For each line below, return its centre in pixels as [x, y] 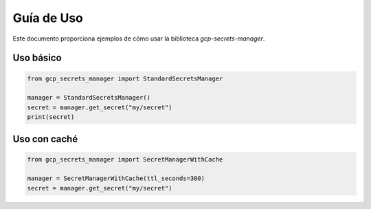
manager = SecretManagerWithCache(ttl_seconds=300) [116, 178]
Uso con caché [45, 139]
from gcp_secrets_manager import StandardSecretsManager [125, 78]
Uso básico [37, 58]
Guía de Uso [48, 18]
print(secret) [51, 117]
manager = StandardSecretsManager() [89, 98]
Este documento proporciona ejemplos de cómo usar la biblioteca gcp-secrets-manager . [139, 38]
